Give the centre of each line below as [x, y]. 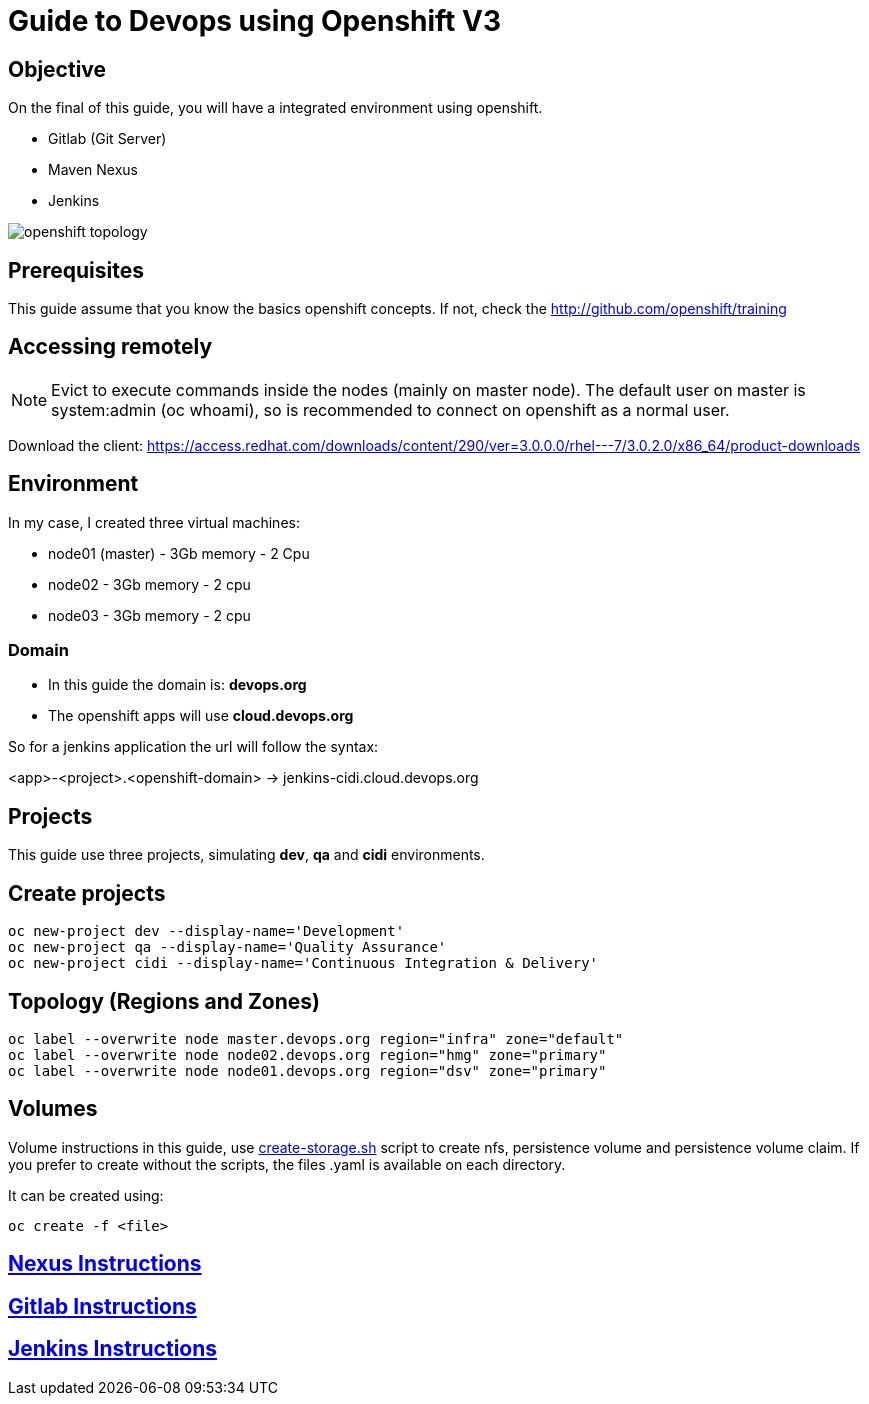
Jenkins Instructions [113, 1349]
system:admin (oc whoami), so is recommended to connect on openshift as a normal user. [390, 409]
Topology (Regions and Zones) [164, 1001]
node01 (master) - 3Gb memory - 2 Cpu [179, 553]
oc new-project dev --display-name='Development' [206, 931]
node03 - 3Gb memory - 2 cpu [149, 615]
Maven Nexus [93, 170]
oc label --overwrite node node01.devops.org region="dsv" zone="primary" [307, 1070]
